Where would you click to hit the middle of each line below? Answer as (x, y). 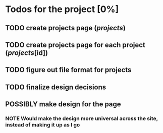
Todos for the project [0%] (62, 9)
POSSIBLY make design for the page (63, 104)
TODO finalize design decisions (56, 87)
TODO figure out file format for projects (68, 70)
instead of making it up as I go (43, 125)
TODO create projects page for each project (75, 45)
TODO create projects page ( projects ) (66, 28)
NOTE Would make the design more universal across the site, (82, 118)
